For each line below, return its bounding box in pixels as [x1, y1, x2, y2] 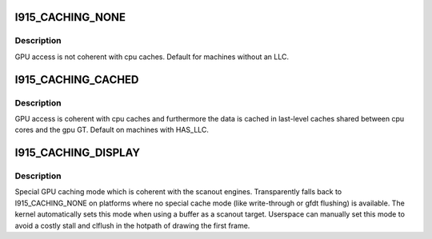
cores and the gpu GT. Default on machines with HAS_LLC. [14, 125, 210, 135]
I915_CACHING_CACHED [14, 73, 139, 86]
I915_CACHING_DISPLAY [14, 146, 140, 160]
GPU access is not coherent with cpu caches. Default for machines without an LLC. [14, 52, 290, 62]
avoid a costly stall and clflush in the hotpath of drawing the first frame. [14, 221, 250, 230]
